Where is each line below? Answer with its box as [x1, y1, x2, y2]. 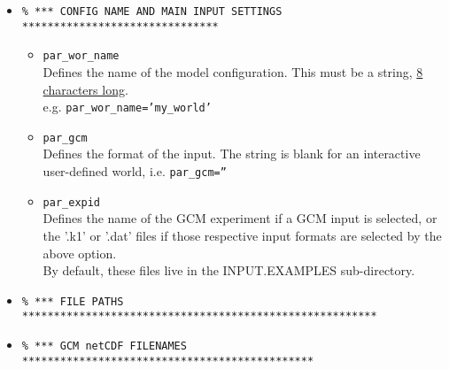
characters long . [43, 80, 128, 98]
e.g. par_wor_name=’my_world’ [43, 97, 212, 116]
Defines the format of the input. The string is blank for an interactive [43, 144, 421, 163]
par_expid [43, 196, 101, 209]
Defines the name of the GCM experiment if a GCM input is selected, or [43, 209, 437, 227]
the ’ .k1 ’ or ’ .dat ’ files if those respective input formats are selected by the [43, 226, 442, 244]
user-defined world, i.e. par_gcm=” [43, 162, 227, 181]
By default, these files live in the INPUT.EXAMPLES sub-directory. [43, 261, 415, 280]
